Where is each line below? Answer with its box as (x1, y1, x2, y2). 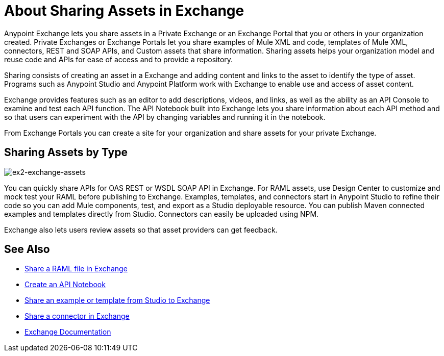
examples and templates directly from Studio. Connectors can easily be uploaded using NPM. (4, 209, 319, 218)
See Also (4, 243, 50, 256)
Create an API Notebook (24, 280, 106, 289)
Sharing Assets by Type (4, 146, 128, 159)
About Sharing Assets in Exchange (4, 2, 244, 19)
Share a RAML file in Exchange (24, 264, 128, 273)
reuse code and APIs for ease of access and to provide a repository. (4, 55, 233, 64)
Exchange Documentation (24, 327, 111, 337)
